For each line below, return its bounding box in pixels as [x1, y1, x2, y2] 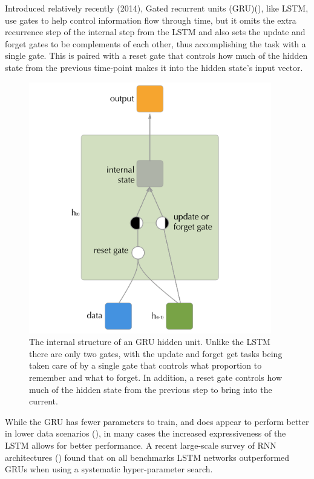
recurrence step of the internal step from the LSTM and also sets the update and [5, 25, 306, 38]
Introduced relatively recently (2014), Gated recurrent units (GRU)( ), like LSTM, [5, 2, 309, 14]
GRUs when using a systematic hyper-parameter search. [5, 463, 213, 475]
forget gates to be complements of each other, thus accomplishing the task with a [5, 37, 306, 50]
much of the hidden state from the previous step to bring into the [29, 383, 272, 395]
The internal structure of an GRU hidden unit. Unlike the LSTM [29, 335, 270, 348]
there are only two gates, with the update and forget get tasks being [29, 347, 283, 360]
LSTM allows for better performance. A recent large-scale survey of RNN [5, 439, 276, 452]
